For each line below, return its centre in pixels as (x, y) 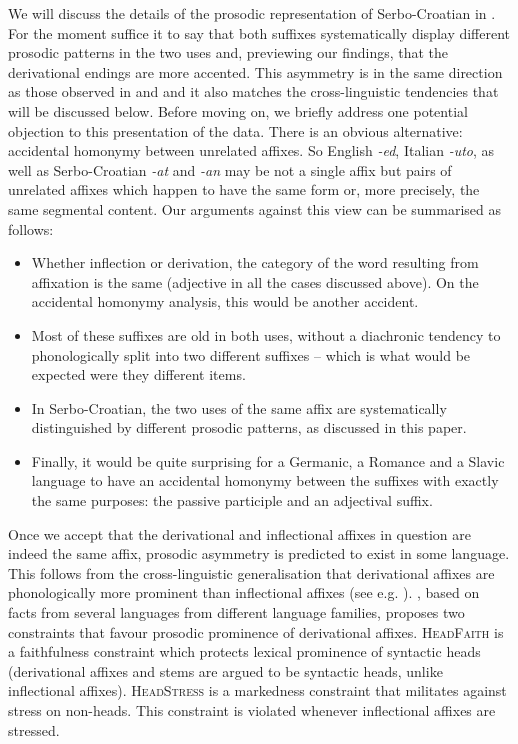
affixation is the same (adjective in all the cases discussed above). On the (255, 281)
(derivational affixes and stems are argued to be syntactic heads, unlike (225, 670)
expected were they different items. (138, 374)
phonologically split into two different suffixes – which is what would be (251, 354)
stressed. (34, 729)
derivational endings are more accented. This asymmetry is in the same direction (255, 71)
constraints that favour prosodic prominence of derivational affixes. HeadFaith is (256, 631)
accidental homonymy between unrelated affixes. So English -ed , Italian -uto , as (251, 150)
